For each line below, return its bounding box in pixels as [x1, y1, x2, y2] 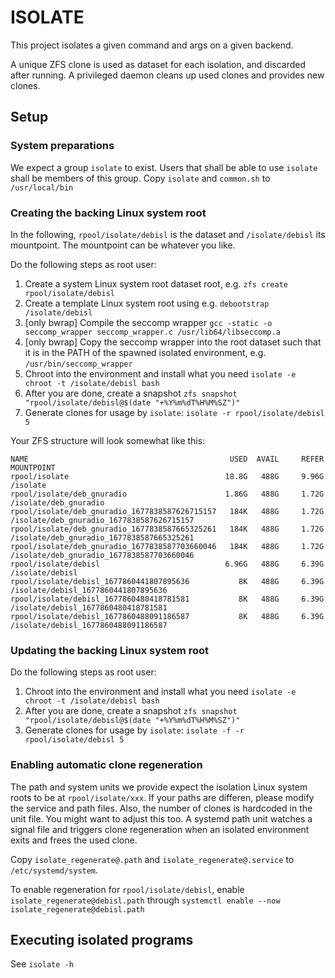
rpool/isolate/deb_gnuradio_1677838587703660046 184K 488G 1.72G [10, 541, 325, 551]
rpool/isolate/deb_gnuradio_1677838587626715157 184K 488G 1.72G [10, 506, 325, 516]
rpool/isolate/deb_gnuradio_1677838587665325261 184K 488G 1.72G [10, 524, 325, 534]
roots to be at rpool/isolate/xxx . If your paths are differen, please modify [10, 791, 315, 803]
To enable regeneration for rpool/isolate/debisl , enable [10, 883, 245, 895]
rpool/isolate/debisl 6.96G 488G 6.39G [10, 559, 325, 569]
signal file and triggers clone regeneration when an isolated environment [10, 823, 310, 835]
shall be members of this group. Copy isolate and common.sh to [10, 172, 271, 184]
